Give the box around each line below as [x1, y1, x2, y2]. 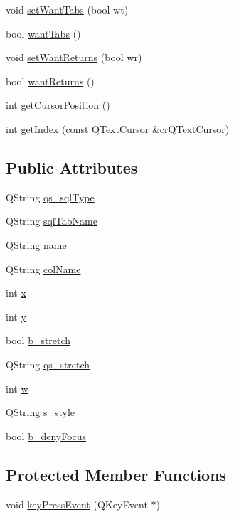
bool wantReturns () [6, 73, 95, 88]
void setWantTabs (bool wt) [6, 2, 129, 16]
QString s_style [6, 405, 75, 420]
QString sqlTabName [6, 213, 97, 228]
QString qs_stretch [6, 356, 90, 371]
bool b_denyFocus [6, 428, 87, 443]
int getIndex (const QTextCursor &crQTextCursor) [6, 121, 230, 136]
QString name [6, 237, 67, 252]
